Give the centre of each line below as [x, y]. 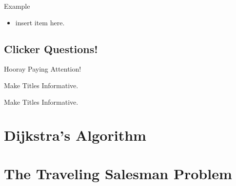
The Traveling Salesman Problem [118, 173]
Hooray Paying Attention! [43, 69]
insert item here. [40, 22]
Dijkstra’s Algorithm [75, 135]
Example [17, 6]
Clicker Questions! [51, 48]
